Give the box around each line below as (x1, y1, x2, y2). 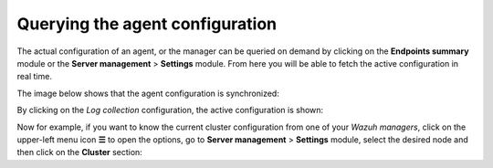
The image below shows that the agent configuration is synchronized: (16, 88, 280, 99)
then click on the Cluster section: (16, 147, 143, 158)
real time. (16, 71, 52, 82)
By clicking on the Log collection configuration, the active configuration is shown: (16, 105, 324, 116)
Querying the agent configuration (16, 14, 278, 34)
